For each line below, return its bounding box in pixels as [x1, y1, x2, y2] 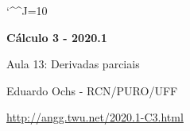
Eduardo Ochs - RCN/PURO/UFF [6, 82, 178, 98]
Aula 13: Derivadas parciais [6, 56, 140, 72]
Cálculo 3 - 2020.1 [6, 29, 107, 45]
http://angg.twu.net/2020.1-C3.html [6, 109, 184, 125]
